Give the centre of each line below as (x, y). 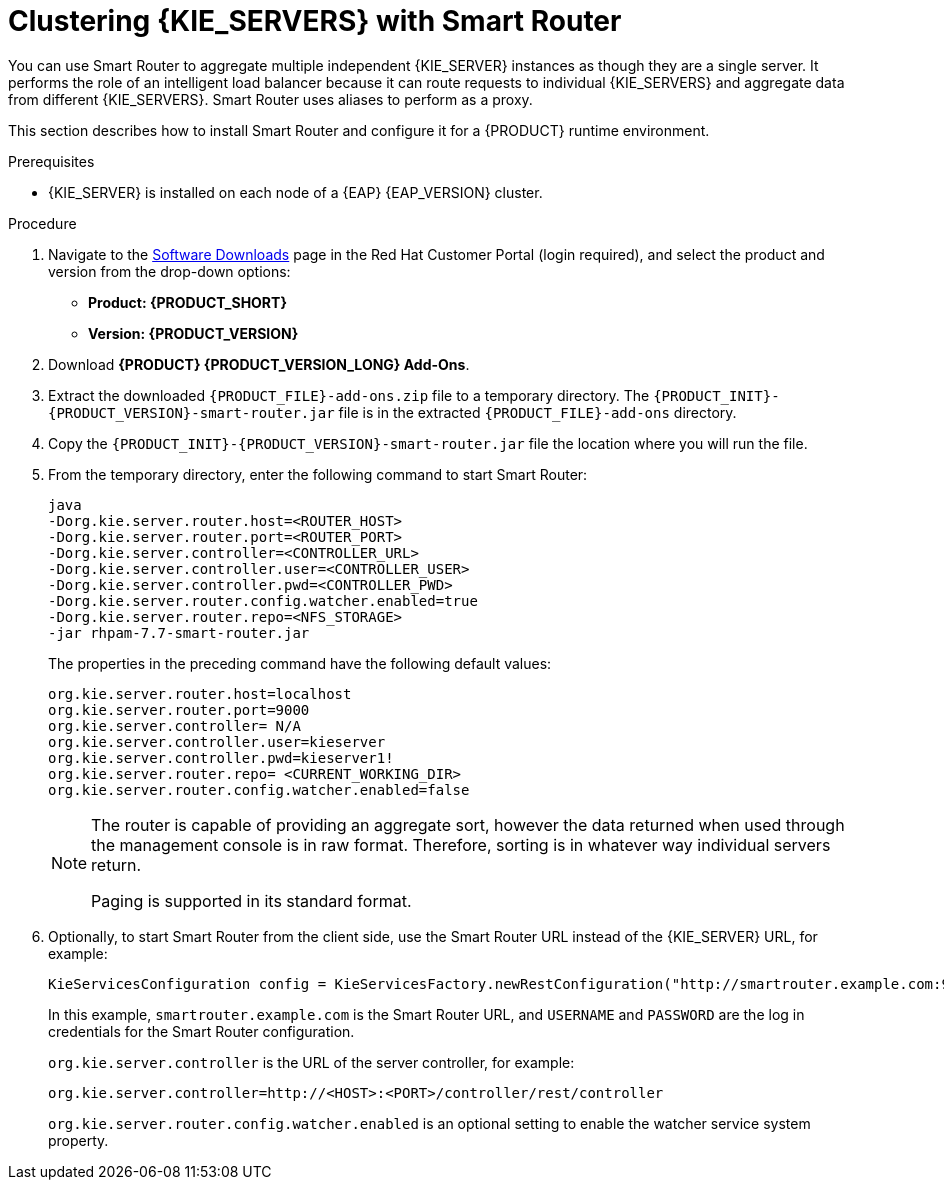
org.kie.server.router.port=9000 (179, 709)
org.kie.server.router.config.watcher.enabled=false (259, 789)
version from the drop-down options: (169, 271)
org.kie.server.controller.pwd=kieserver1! (221, 757)
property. (78, 1140)
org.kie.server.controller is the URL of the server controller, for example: (311, 1062)
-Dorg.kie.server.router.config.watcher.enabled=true (263, 600)
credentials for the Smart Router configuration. (201, 1031)
